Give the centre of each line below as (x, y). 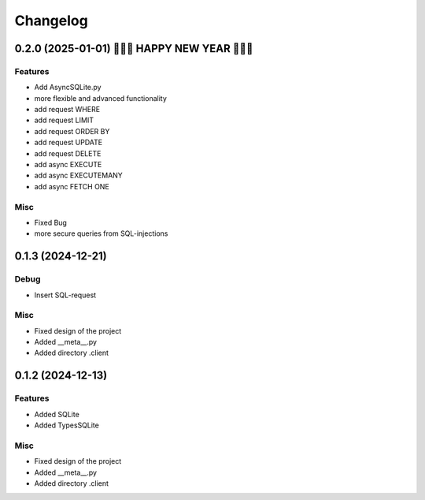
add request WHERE (67, 110)
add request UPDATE (68, 143)
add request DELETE (68, 153)
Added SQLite (57, 414)
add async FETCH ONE (72, 186)
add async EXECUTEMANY (79, 175)
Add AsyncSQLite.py (68, 88)
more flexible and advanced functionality (100, 98)
